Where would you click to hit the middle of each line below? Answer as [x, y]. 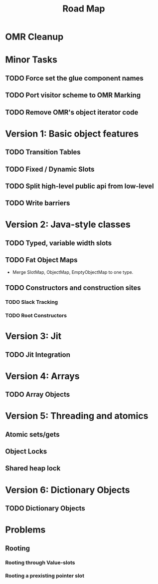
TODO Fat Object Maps [42, 260]
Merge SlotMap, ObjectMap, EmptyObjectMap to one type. [73, 272]
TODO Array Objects [38, 395]
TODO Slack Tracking [32, 302]
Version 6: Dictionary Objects [68, 490]
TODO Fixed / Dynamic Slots [50, 169]
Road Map [84, 9]
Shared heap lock [33, 468]
